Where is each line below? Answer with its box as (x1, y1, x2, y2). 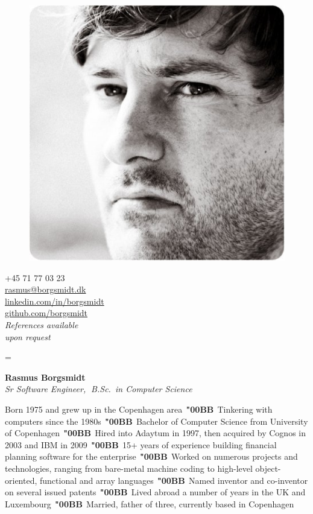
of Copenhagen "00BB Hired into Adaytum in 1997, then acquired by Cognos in (5, 427, 306, 439)
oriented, (5, 474, 37, 486)
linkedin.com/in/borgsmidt (5, 294, 104, 307)
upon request (5, 330, 51, 343)
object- (255, 462, 281, 474)
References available (5, 318, 78, 331)
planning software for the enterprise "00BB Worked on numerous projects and (5, 450, 298, 463)
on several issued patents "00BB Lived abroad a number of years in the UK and (5, 486, 306, 498)
